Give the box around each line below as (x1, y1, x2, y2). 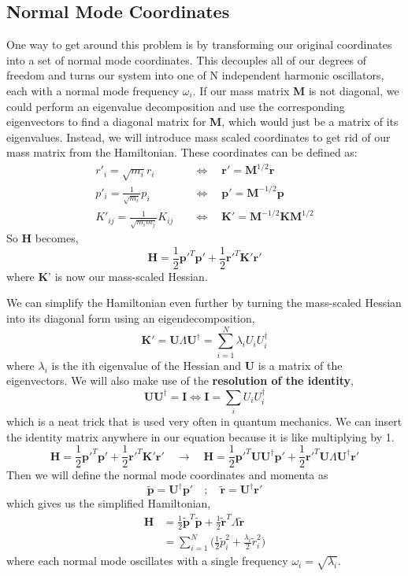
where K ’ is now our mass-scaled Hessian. (6, 268, 208, 284)
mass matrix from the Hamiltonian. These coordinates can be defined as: (6, 144, 358, 161)
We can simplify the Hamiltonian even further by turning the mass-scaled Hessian (6, 294, 402, 311)
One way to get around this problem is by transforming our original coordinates (6, 36, 392, 53)
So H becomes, (6, 230, 79, 246)
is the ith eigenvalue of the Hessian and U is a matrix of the (51, 356, 343, 373)
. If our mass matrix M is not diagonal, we (192, 82, 399, 98)
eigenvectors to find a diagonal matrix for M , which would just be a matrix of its (6, 113, 399, 130)
